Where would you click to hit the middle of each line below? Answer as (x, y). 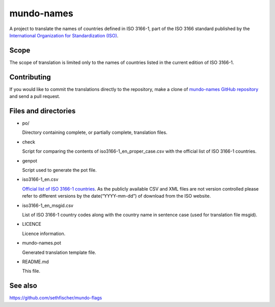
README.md (36, 262)
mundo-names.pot (42, 243)
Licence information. (44, 233)
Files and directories (43, 111)
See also (23, 286)
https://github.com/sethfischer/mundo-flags (56, 298)
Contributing (30, 77)
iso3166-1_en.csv (40, 179)
